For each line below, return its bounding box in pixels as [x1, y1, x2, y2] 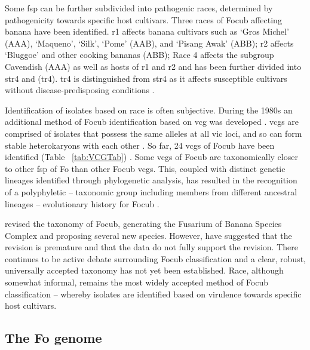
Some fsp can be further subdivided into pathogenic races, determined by [5, 2, 273, 14]
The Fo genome [5, 328, 102, 347]
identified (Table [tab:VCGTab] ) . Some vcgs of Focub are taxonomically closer [5, 151, 298, 163]
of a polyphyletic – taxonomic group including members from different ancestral [5, 185, 297, 198]
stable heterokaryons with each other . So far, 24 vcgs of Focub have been [5, 139, 275, 151]
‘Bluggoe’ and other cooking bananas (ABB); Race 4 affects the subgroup [5, 48, 274, 61]
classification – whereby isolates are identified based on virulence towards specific [5, 287, 302, 300]
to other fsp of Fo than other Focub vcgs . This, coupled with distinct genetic [5, 162, 286, 174]
